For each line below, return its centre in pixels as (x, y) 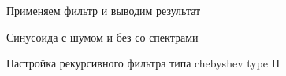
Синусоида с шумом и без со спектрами (102, 36)
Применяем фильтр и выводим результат (104, 10)
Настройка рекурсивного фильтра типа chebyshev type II (143, 63)
